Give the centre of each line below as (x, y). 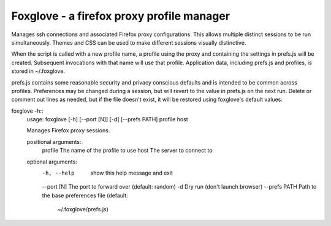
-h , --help (58, 173)
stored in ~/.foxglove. (38, 71)
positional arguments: (54, 141)
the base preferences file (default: (85, 195)
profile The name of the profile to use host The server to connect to (127, 151)
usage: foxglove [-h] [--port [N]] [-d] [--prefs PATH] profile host (107, 119)
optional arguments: (52, 162)
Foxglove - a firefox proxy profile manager (120, 16)
